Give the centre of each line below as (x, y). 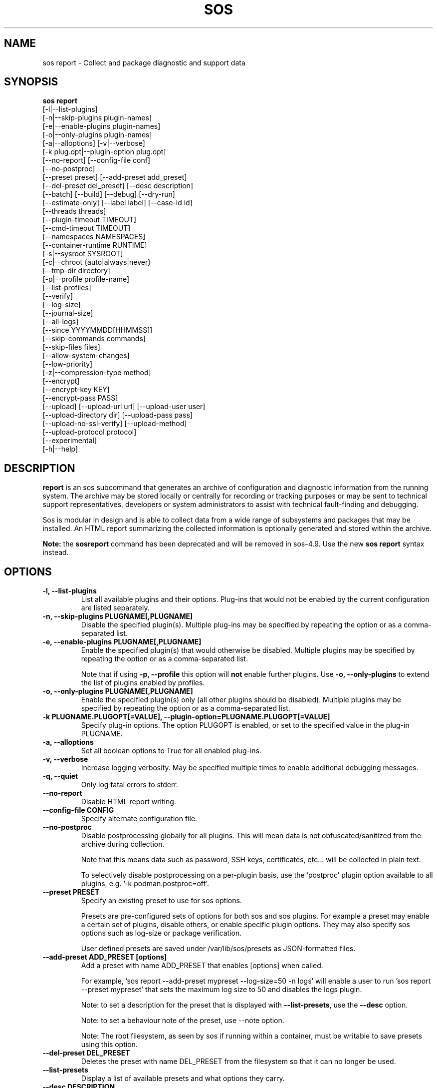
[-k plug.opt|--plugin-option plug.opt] (104, 152)
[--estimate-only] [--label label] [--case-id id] (117, 203)
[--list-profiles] (67, 288)
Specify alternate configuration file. (139, 819)
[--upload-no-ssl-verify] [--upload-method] (115, 424)
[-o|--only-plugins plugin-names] (97, 135)
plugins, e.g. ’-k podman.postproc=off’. (145, 884)
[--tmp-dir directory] (76, 271)
